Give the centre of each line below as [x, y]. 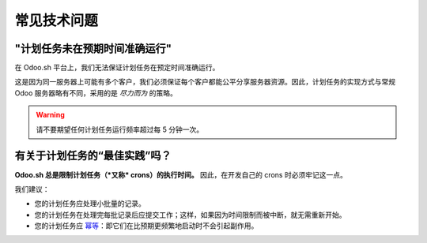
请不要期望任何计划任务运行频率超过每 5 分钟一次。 [120, 129]
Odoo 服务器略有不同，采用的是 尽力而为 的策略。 [96, 93]
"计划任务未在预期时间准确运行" [93, 49]
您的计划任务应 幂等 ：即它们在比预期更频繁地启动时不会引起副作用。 [146, 226]
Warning [50, 115]
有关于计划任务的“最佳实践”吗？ [93, 156]
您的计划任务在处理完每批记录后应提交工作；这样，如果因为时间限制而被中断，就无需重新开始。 [190, 215]
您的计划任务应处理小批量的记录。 [90, 204]
